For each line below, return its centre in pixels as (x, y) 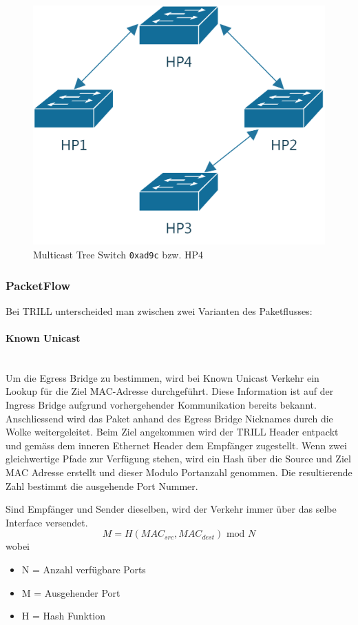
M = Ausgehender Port (71, 592)
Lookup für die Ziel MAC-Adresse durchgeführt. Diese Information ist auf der (170, 391)
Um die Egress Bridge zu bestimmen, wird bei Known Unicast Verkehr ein (162, 377)
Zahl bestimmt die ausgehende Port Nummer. (102, 485)
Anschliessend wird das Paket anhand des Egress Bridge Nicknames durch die (169, 418)
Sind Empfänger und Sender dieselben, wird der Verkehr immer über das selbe (171, 509)
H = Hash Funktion (64, 616)
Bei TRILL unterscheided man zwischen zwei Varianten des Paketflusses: (159, 310)
